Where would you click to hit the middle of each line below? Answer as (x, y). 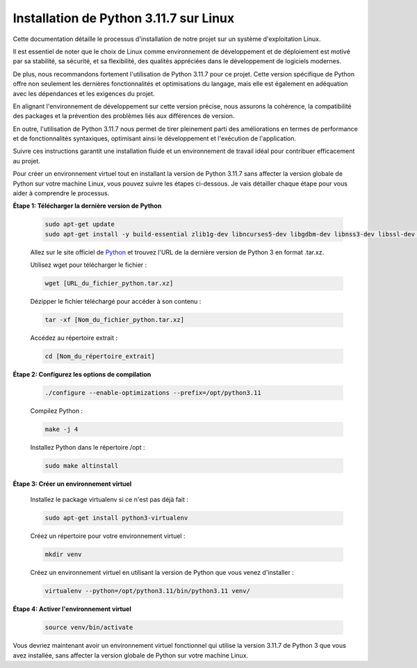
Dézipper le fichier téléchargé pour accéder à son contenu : (116, 302)
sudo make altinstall (82, 465)
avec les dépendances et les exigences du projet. (84, 93)
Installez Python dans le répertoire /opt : (88, 447)
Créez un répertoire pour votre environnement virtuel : (108, 536)
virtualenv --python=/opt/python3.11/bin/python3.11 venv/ (147, 591)
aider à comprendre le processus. (61, 193)
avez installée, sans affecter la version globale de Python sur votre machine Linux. (131, 655)
